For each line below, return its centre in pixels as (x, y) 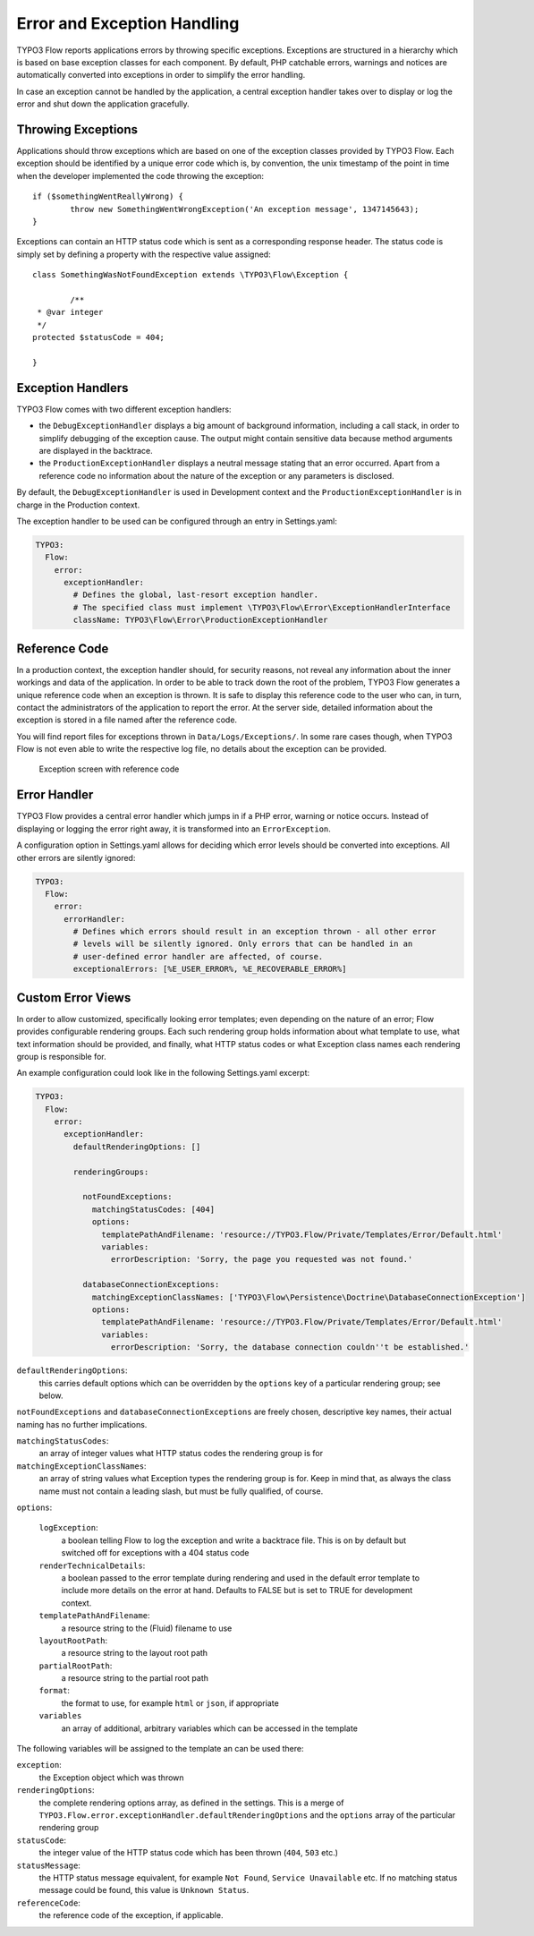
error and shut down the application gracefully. (103, 104)
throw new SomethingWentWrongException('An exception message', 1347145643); (245, 209)
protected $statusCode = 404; (99, 337)
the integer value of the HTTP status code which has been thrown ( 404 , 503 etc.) (189, 1853)
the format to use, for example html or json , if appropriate (170, 1703)
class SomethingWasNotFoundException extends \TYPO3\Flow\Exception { (191, 275)
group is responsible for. (61, 1056)
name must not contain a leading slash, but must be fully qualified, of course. (181, 1491)
